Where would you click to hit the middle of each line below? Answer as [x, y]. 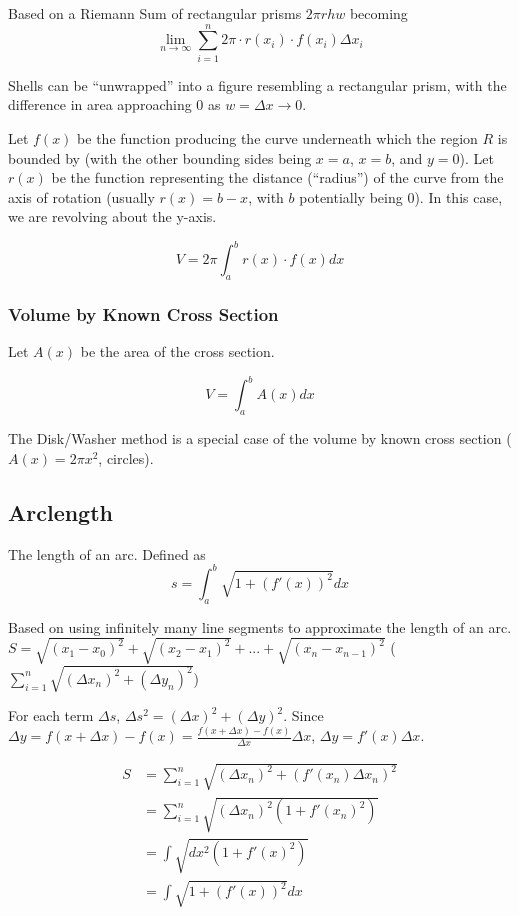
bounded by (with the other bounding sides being [160, 157]
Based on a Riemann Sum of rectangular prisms [155, 13]
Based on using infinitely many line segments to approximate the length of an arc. [260, 626]
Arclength [60, 511]
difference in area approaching [100, 104]
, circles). [126, 457]
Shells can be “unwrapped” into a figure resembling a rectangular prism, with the [257, 84]
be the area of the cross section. [177, 351]
